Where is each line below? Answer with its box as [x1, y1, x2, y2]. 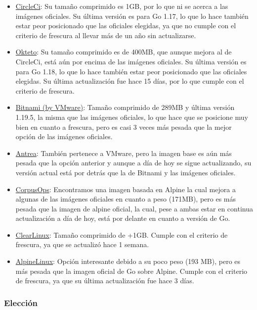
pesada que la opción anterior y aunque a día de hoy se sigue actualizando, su [15, 157, 252, 168]
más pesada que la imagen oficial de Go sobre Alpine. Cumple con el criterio [15, 265, 248, 276]
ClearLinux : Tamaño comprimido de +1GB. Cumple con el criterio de [15, 229, 228, 240]
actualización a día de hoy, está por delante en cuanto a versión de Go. [15, 213, 230, 223]
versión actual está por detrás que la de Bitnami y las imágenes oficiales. [15, 167, 236, 177]
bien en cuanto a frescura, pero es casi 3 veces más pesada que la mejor [15, 121, 232, 132]
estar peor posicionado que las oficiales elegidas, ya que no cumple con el [15, 20, 236, 31]
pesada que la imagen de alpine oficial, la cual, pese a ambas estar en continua [15, 203, 253, 213]
